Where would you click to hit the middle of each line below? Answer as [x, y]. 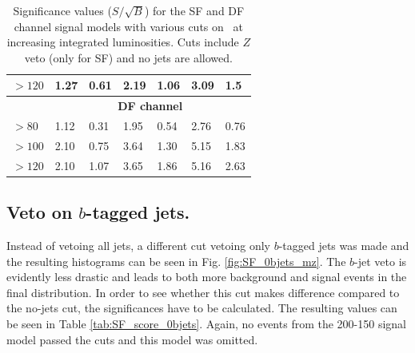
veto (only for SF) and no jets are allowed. [128, 57]
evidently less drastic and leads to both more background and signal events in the [207, 277]
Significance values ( [62, 10]
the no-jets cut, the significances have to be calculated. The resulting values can [202, 308]
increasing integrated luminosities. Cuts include [123, 42]
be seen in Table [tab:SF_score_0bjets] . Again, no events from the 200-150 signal [206, 324]
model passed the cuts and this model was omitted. [132, 339]
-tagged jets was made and [344, 246]
